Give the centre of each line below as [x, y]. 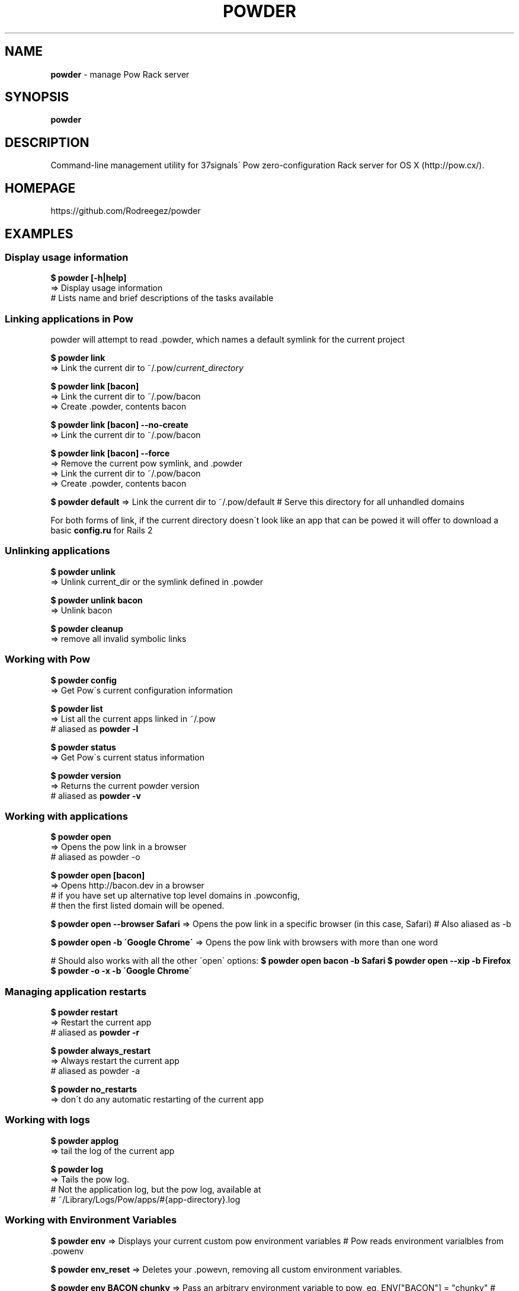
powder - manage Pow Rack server [120, 74]
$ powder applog [84, 1140]
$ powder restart [84, 1012]
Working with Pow [48, 659]
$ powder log [77, 1169]
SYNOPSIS [37, 97]
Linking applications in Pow [69, 319]
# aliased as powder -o [95, 857]
